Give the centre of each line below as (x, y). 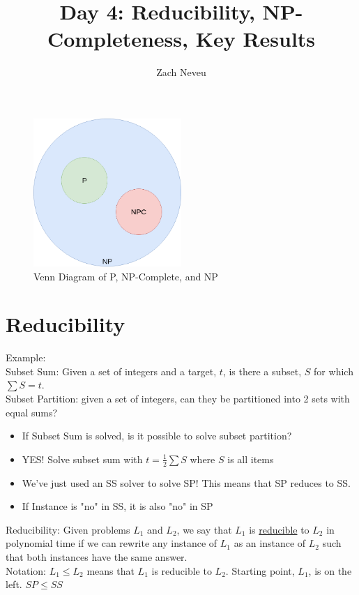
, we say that (204, 529)
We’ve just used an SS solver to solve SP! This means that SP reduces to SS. (186, 482)
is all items (251, 459)
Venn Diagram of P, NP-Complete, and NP (126, 276)
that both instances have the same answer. (97, 556)
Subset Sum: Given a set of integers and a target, (111, 371)
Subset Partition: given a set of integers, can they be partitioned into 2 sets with (178, 398)
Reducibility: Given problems (68, 529)
